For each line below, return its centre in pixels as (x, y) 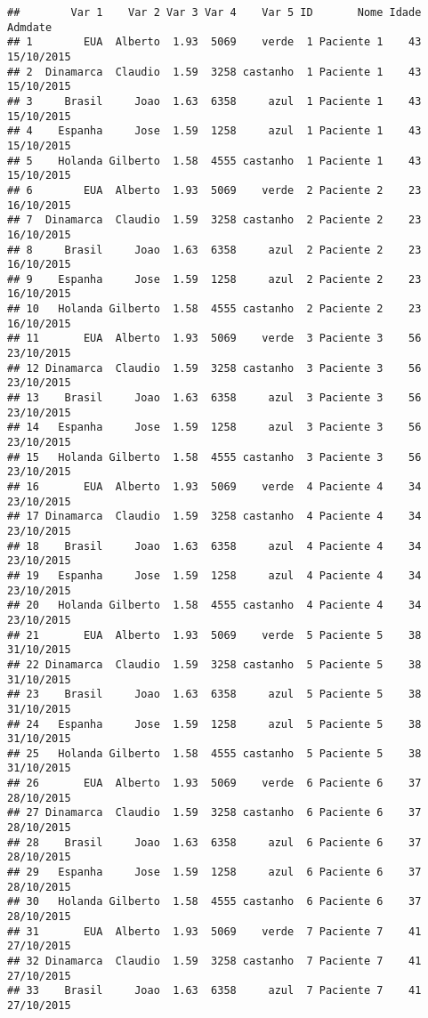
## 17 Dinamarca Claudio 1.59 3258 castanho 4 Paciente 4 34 (214, 517)
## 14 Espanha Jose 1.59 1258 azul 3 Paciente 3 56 (214, 428)
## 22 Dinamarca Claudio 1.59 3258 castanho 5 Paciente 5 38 (214, 664)
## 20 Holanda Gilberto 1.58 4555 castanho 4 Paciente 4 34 (214, 606)
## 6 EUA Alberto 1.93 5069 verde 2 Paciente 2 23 (214, 190)
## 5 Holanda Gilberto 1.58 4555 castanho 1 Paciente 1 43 (214, 161)
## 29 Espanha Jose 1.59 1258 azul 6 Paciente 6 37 (214, 873)
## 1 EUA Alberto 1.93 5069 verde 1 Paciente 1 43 (214, 42)
